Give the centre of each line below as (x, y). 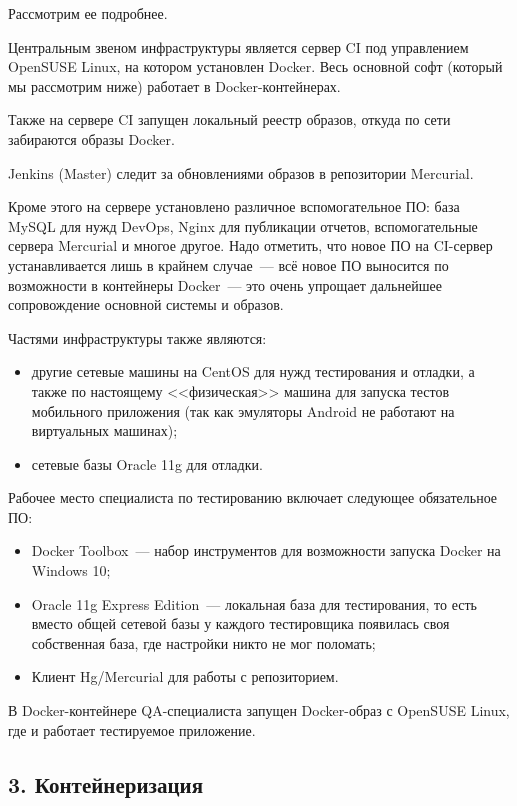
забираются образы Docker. (91, 138)
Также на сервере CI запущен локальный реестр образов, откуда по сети (229, 119)
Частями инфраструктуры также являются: (137, 337)
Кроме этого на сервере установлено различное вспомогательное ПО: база (234, 206)
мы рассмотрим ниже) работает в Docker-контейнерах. (174, 85)
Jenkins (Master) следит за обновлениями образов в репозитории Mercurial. (241, 172)
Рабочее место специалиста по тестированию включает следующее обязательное (253, 497)
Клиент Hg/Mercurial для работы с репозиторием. (185, 676)
